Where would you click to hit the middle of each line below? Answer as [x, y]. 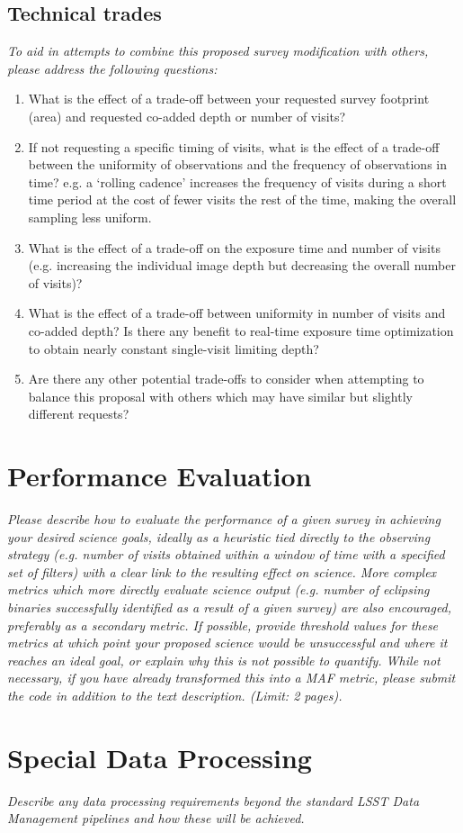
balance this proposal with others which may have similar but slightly [220, 396]
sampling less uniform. [90, 217]
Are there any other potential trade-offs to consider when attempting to [226, 379]
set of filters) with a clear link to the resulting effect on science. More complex [222, 571]
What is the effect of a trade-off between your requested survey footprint [229, 99]
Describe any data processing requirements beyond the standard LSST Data [214, 800]
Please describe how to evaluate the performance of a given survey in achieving [224, 519]
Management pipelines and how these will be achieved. [156, 818]
